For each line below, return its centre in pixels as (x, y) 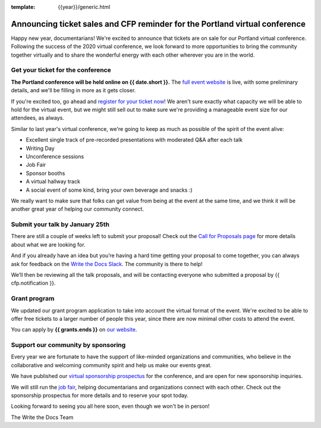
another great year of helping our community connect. (78, 209)
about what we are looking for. (48, 245)
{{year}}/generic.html (84, 7)
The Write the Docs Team (42, 417)
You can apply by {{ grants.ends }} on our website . (74, 330)
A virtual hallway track (53, 182)
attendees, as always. (38, 118)
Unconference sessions (55, 156)
